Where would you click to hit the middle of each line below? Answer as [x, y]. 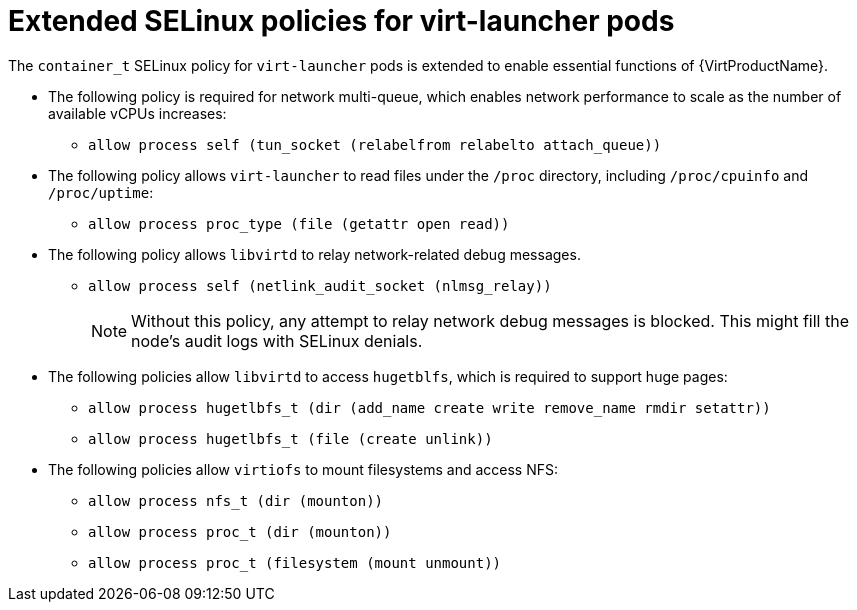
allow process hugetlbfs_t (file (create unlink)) [290, 438]
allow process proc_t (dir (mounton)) [240, 531]
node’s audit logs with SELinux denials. [277, 340]
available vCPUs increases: [137, 113]
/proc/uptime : [101, 192]
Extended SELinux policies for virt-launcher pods [341, 21]
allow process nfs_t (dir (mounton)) [236, 500]
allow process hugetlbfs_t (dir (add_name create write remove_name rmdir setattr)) [429, 407]
